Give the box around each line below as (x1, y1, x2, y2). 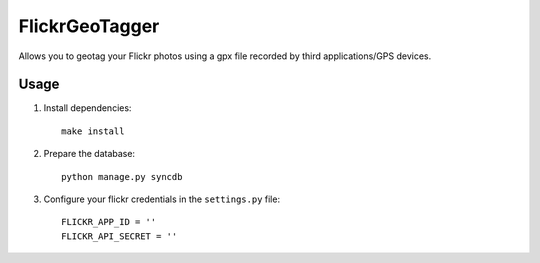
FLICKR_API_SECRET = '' (61, 230, 178, 242)
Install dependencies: (43, 102, 132, 114)
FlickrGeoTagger (18, 15, 160, 37)
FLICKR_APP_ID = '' (61, 216, 157, 228)
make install (61, 125, 125, 137)
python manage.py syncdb (61, 171, 183, 182)
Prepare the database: (43, 148, 135, 160)
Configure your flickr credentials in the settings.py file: (43, 193, 280, 205)
